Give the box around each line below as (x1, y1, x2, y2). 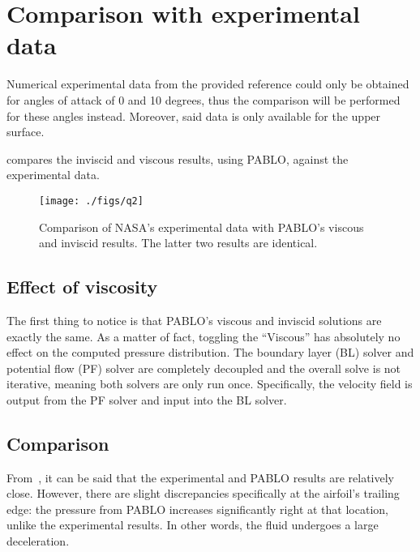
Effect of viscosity (6, 274, 158, 299)
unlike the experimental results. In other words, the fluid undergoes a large (6, 516, 379, 533)
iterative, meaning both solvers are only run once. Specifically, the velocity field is (6, 375, 413, 392)
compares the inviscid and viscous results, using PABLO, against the (6, 150, 349, 167)
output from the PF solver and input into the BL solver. (6, 391, 287, 408)
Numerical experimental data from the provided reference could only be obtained (6, 75, 409, 92)
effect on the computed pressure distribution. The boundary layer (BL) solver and (6, 344, 414, 361)
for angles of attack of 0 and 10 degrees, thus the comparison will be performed (6, 91, 401, 108)
